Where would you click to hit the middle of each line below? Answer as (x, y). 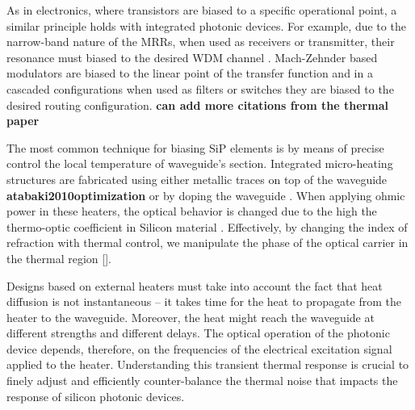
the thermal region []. (59, 258)
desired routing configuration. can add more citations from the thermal (197, 105)
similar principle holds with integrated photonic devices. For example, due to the (206, 25)
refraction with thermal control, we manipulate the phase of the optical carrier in (207, 243)
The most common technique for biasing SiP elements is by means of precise (195, 147)
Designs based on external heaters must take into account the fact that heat (195, 285)
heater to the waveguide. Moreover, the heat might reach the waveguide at (191, 317)
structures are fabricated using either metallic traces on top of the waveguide (197, 179)
